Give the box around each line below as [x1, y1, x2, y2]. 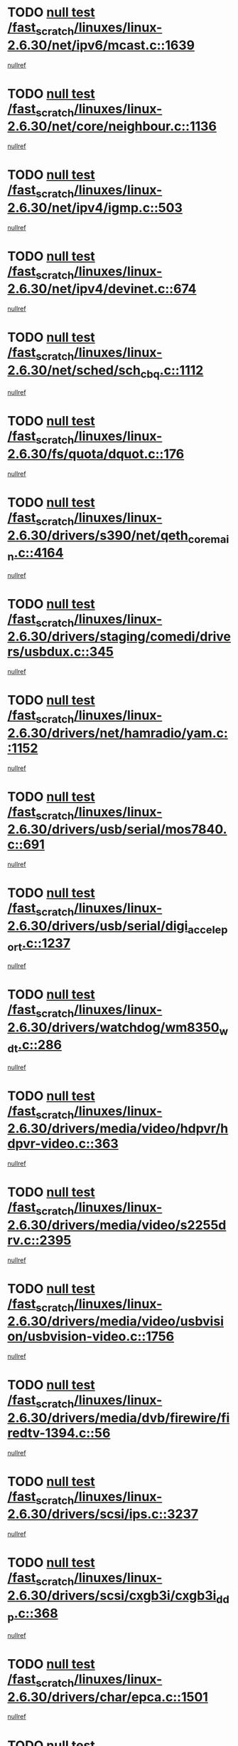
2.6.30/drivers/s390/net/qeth [7, 527, 188, 544]
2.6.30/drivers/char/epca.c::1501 [7, 1689, 208, 1705]
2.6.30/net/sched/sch [7, 362, 141, 378]
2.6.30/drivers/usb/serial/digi [7, 918, 188, 934]
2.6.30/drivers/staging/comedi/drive [7, 628, 232, 645]
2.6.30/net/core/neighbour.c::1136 [7, 118, 217, 135]
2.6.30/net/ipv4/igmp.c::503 [7, 199, 183, 216]
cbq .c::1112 [140, 362, 204, 381]
